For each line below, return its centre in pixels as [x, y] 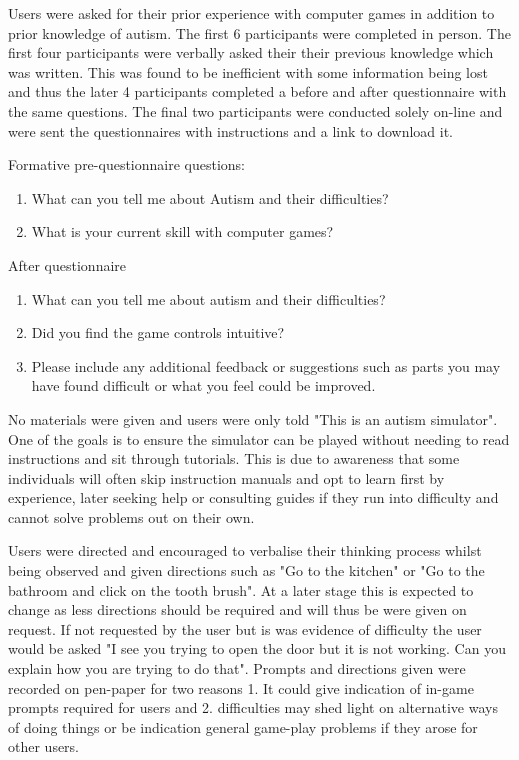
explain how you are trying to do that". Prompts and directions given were [237, 668]
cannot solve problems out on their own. [131, 516]
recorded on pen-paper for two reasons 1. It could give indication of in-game [241, 687]
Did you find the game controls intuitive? [158, 332]
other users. [44, 746]
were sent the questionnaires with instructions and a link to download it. [231, 130]
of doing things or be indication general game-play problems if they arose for [243, 726]
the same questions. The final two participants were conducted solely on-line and [255, 110]
